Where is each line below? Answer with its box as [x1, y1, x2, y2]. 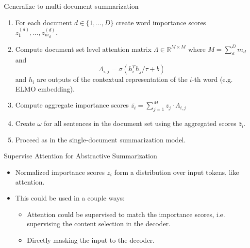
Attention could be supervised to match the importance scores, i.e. [27, 209, 225, 219]
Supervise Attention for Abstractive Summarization [4, 151, 157, 161]
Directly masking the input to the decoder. [27, 234, 155, 245]
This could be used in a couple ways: [15, 193, 125, 203]
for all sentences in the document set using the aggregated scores [44, 118, 236, 128]
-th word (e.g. [192, 74, 233, 84]
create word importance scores [116, 17, 206, 27]
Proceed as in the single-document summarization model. [15, 134, 186, 144]
